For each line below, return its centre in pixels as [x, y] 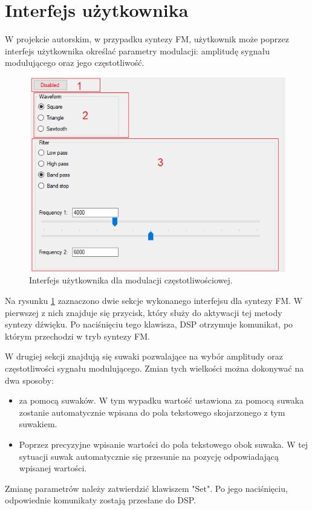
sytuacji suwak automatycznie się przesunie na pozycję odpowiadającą [149, 456]
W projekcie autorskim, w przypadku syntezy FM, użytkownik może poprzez [147, 39]
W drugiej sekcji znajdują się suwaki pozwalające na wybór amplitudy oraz [144, 356]
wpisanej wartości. [53, 468]
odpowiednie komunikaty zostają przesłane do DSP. [101, 500]
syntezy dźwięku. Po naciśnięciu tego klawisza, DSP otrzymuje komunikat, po [149, 324]
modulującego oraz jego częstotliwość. [75, 63]
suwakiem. [38, 424]
